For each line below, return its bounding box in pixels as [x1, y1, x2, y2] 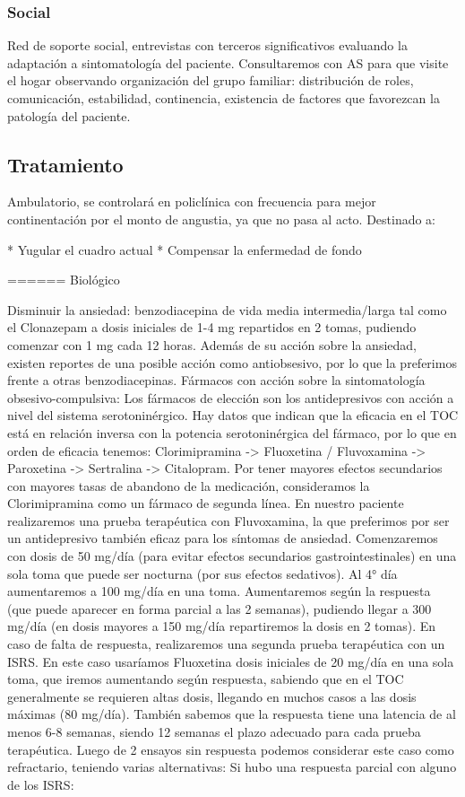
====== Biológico [7, 270, 120, 289]
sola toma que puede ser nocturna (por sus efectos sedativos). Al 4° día [7, 564, 398, 582]
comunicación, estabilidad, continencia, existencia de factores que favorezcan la [7, 89, 440, 107]
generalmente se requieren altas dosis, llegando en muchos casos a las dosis [7, 687, 417, 705]
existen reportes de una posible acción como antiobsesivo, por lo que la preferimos [7, 353, 457, 372]
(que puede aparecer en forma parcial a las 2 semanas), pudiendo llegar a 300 [7, 599, 432, 617]
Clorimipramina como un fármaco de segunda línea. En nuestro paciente [7, 494, 404, 512]
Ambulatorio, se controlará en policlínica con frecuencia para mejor [7, 192, 376, 211]
